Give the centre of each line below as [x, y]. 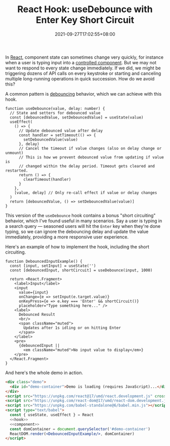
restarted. [17, 171]
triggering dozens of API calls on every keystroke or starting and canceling [83, 73]
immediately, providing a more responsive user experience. [67, 237]
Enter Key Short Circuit [85, 20]
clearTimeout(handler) [47, 179]
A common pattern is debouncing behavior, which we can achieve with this [83, 94]
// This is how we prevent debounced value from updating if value [91, 157]
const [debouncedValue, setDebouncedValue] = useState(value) [77, 117]
